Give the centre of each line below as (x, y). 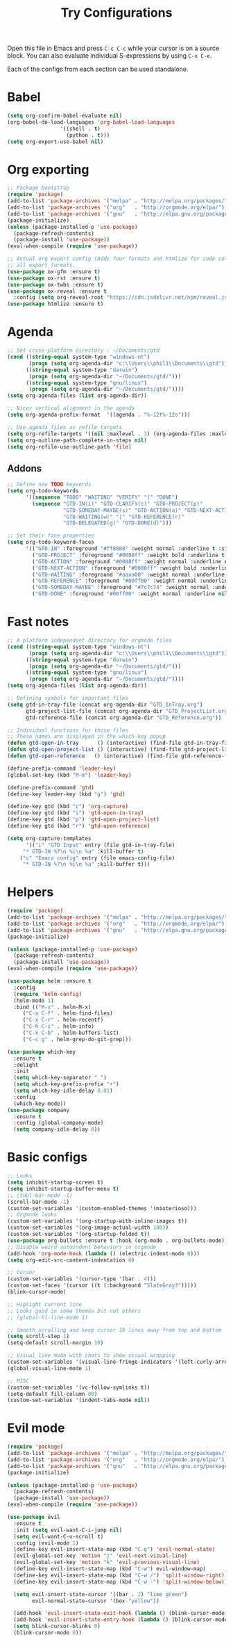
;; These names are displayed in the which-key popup (87, 737)
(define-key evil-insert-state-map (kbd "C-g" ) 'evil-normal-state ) (114, 1550)
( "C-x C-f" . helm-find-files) (68, 1013)
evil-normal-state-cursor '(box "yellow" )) (96, 1601)
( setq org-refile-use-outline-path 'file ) (69, 446)
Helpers (31, 892)
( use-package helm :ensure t (49, 981)
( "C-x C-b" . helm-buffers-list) (71, 1033)
